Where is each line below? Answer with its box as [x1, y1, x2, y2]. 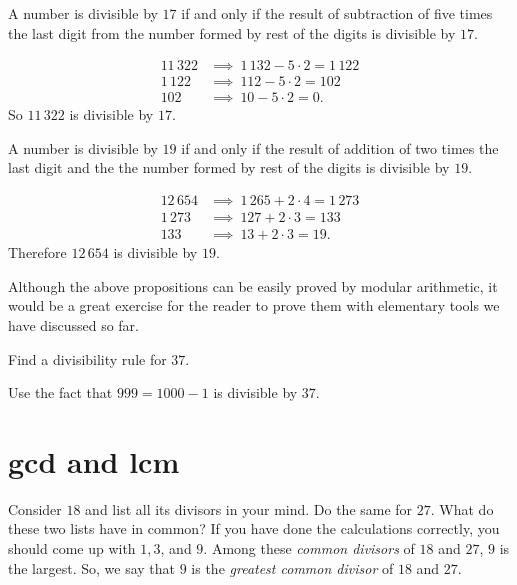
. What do [430, 498, 494, 519]
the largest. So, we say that [8, 557, 176, 578]
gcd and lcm [8, 440, 180, 481]
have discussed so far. [8, 314, 139, 335]
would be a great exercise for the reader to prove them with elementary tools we [8, 295, 500, 316]
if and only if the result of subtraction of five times [181, 3, 493, 23]
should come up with [8, 538, 136, 559]
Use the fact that [8, 382, 113, 403]
